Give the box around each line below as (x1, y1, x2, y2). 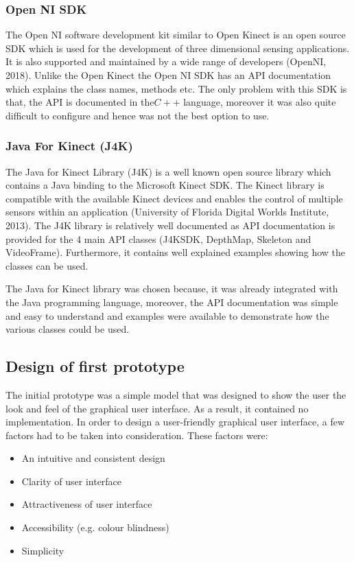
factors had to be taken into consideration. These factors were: (5, 428, 268, 442)
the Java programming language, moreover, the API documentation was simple (5, 294, 338, 309)
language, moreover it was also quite (183, 95, 336, 109)
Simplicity (21, 543, 64, 557)
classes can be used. (5, 258, 88, 272)
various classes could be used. (5, 322, 130, 336)
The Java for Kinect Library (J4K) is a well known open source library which (5, 164, 331, 178)
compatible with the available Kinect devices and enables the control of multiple (5, 191, 343, 205)
